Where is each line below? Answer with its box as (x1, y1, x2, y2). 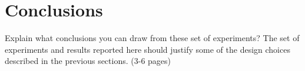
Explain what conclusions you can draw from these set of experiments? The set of (5, 32, 300, 44)
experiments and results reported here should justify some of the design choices (5, 43, 290, 55)
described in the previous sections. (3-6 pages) (5, 55, 171, 67)
